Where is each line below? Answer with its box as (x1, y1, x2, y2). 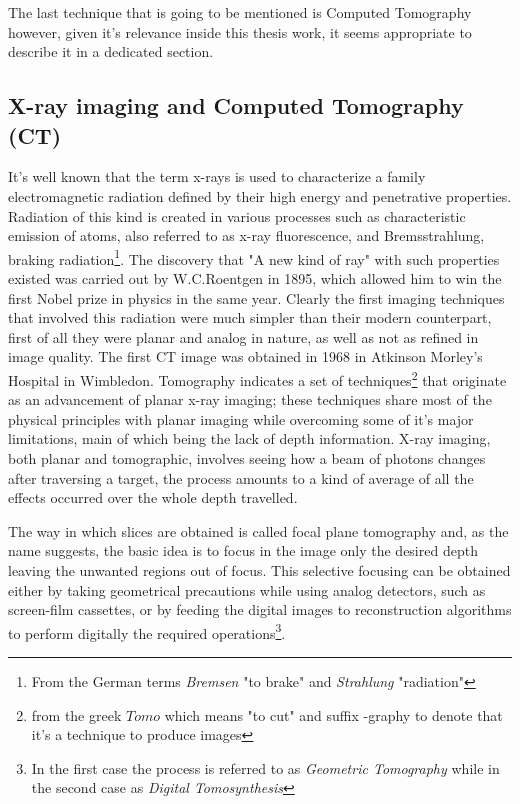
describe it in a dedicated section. (8, 41, 214, 62)
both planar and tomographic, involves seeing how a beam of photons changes (8, 448, 486, 468)
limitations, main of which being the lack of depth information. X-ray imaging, (8, 428, 491, 449)
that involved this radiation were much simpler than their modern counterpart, (8, 307, 492, 328)
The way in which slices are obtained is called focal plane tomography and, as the (8, 520, 509, 541)
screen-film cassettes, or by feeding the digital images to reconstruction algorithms (8, 599, 512, 620)
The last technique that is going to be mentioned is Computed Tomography (8, 2, 472, 22)
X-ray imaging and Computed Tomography (8, 90, 464, 121)
